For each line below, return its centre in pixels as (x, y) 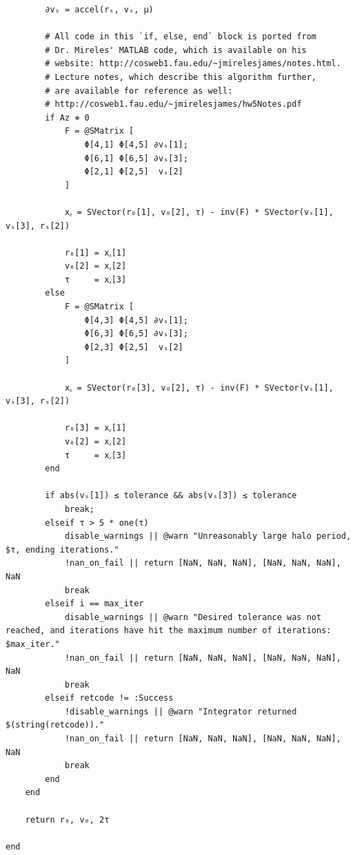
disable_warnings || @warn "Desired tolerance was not (193, 617)
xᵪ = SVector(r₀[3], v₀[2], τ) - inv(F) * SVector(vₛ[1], (199, 388)
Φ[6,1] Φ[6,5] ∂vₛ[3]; (136, 158)
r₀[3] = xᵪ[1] (95, 428)
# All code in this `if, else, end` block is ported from (181, 37)
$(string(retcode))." (55, 725)
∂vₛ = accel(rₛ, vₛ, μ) (99, 10)
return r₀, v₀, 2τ (67, 820)
